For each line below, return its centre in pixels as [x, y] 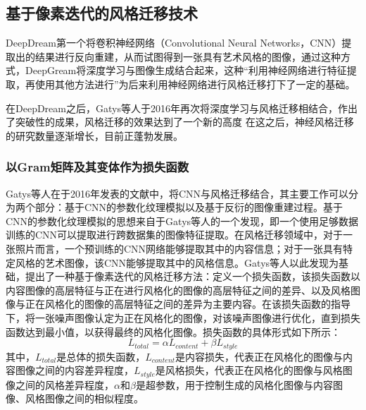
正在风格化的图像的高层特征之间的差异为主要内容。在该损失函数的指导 [188, 304]
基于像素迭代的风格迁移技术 [102, 13]
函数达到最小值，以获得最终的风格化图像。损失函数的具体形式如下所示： [173, 331]
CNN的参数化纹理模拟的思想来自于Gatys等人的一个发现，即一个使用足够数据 [182, 221]
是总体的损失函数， [101, 356]
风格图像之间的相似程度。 [84, 398]
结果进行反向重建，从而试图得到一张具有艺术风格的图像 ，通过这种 [188, 56]
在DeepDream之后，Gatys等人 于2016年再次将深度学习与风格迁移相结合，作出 [182, 108]
